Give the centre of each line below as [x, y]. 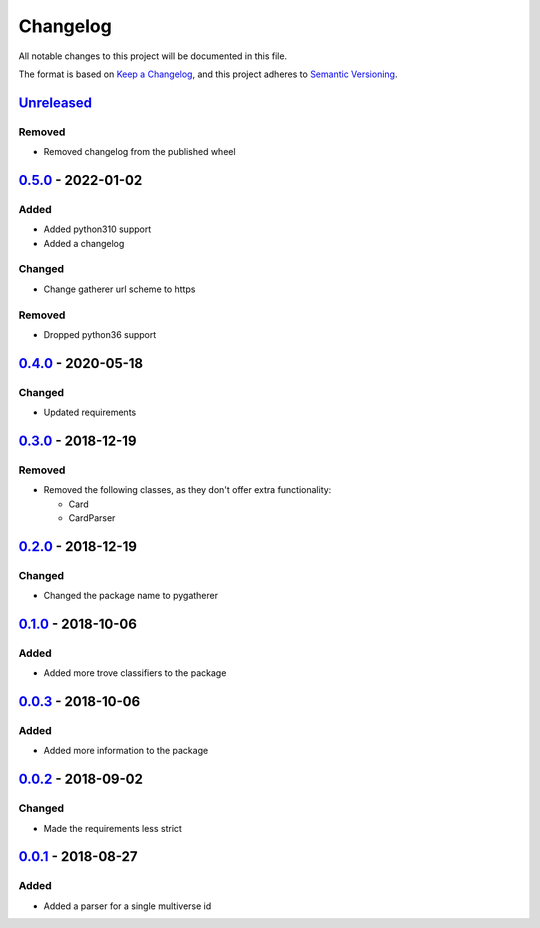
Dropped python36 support [100, 334]
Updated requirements [90, 412]
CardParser [92, 518]
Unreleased [55, 102]
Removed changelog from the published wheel [139, 152]
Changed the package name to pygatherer [131, 596]
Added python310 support [97, 229]
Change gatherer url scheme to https [119, 289]
